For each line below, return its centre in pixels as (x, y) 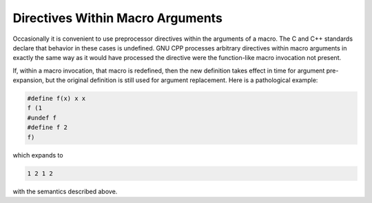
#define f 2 (48, 127)
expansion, (28, 80)
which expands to (38, 155)
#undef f (42, 118)
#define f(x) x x (56, 99)
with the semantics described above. (65, 191)
